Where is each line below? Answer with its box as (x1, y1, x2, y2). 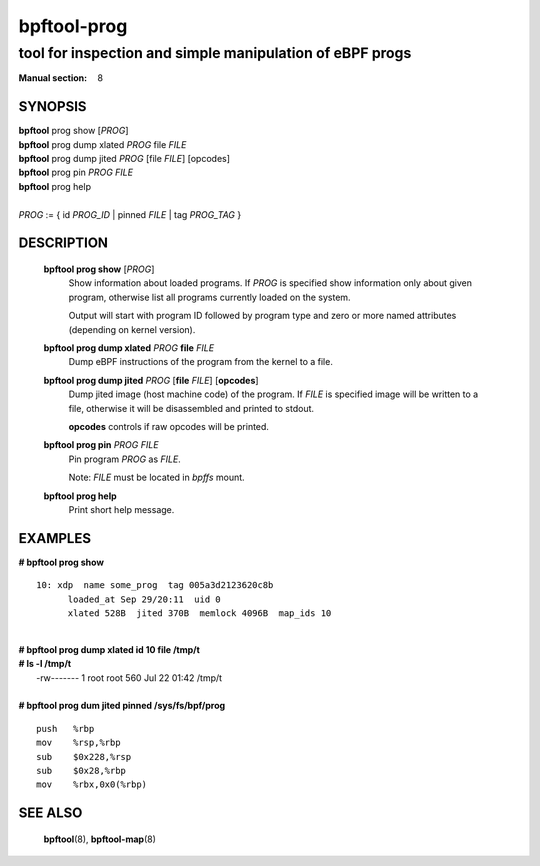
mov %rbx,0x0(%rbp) (36, 779, 148, 790)
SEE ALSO (18, 805, 83, 822)
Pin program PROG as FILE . (68, 453, 182, 465)
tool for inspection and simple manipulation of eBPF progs (18, 44, 412, 62)
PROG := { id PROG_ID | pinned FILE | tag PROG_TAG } (18, 208, 242, 220)
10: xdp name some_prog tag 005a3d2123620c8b (36, 580, 274, 591)
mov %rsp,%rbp (36, 737, 121, 749)
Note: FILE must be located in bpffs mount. (68, 471, 245, 484)
